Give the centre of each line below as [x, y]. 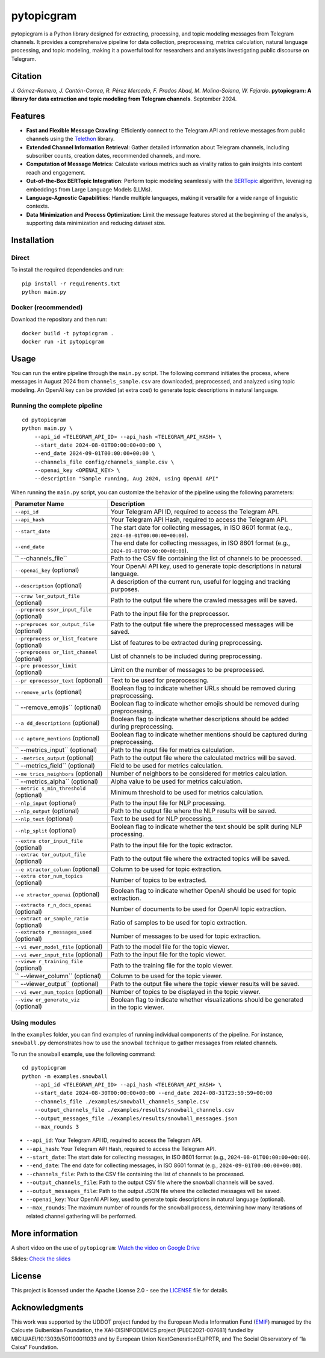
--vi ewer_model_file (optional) [59, 947]
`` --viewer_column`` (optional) [58, 976]
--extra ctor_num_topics [49, 876]
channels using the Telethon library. [70, 139]
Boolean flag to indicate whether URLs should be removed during [203, 688]
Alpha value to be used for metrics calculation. [177, 781]
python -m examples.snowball [65, 1076]
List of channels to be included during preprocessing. [186, 656]
